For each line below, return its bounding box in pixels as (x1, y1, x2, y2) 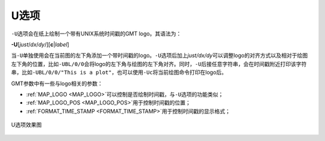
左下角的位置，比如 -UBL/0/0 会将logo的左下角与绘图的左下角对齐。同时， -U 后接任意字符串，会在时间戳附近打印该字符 (11, 60, 307, 67)
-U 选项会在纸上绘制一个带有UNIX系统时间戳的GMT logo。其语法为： (11, 30, 182, 37)
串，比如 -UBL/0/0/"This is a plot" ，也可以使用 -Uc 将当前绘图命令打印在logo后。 (11, 69, 227, 76)
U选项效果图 (11, 121, 42, 128)
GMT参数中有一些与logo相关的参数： (11, 80, 103, 87)
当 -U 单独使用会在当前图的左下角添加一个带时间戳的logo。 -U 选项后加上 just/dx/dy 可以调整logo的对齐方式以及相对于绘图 (11, 52, 308, 59)
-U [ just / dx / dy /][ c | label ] (11, 41, 69, 48)
